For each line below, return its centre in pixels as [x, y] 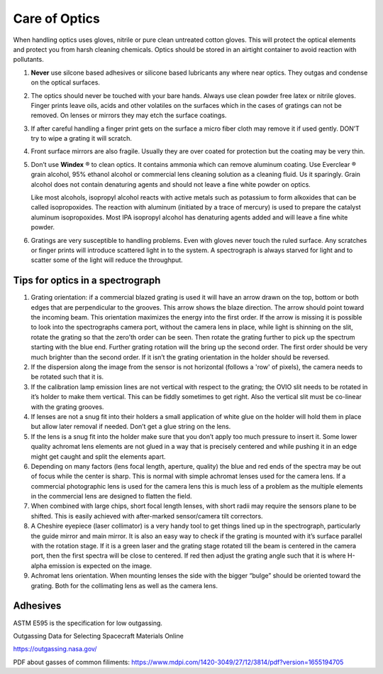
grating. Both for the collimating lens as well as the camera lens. [124, 585]
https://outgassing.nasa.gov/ [55, 649]
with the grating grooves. [67, 407]
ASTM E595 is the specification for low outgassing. [88, 623]
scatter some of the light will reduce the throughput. [107, 260]
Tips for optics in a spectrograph [87, 281]
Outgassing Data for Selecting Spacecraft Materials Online [98, 636]
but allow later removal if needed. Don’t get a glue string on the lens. [131, 427]
